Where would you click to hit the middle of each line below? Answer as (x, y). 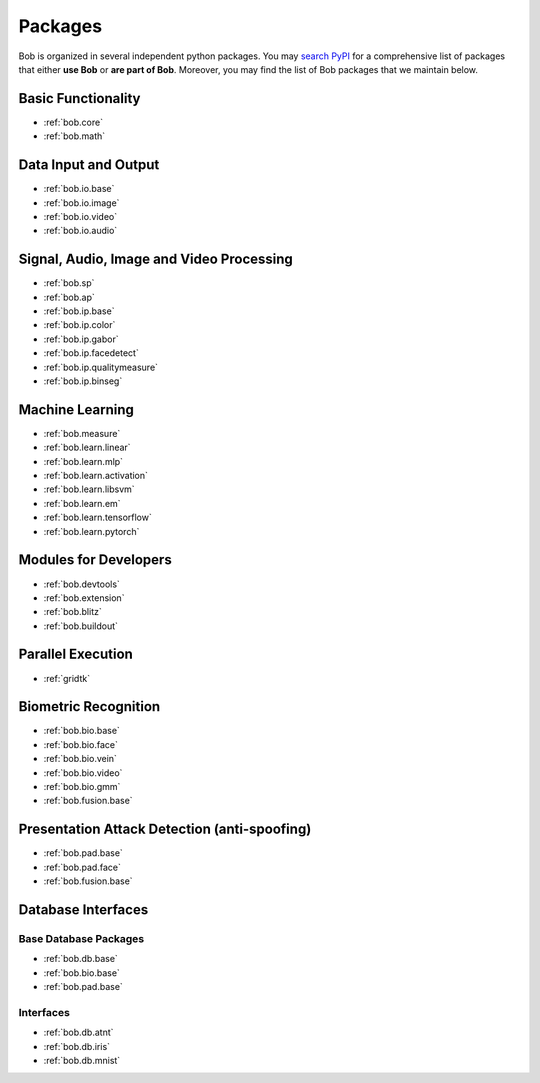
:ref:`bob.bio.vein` (80, 759)
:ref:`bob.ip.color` (79, 325)
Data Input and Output (89, 165)
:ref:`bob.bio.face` (81, 744)
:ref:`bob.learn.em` (82, 503)
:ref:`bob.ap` (69, 297)
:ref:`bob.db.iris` (76, 1046)
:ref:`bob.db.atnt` (78, 1032)
